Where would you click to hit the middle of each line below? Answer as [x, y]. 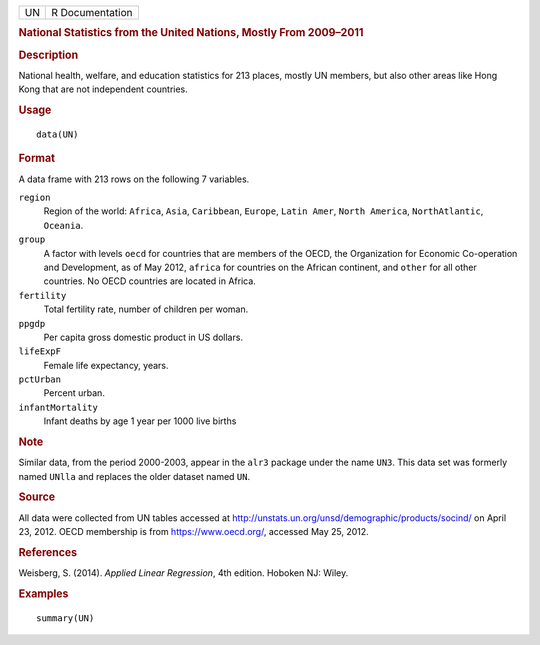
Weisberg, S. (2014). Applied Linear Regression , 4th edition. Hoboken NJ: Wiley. [183, 573]
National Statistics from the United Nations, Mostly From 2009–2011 [191, 33]
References [48, 552]
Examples [43, 593]
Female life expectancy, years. [106, 365]
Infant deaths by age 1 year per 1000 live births [140, 421]
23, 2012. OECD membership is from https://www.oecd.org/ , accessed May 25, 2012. [193, 532]
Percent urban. [74, 393]
